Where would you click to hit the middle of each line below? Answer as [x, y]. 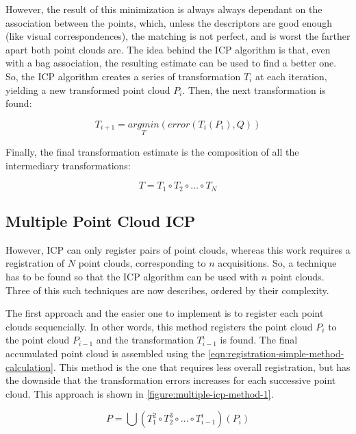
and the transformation [145, 340]
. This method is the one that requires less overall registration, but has [202, 366]
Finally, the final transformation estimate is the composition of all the [152, 151]
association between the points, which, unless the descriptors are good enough [169, 22]
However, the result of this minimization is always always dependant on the [164, 9]
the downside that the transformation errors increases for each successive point [171, 380]
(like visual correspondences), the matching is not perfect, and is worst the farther [178, 36]
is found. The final [259, 340]
